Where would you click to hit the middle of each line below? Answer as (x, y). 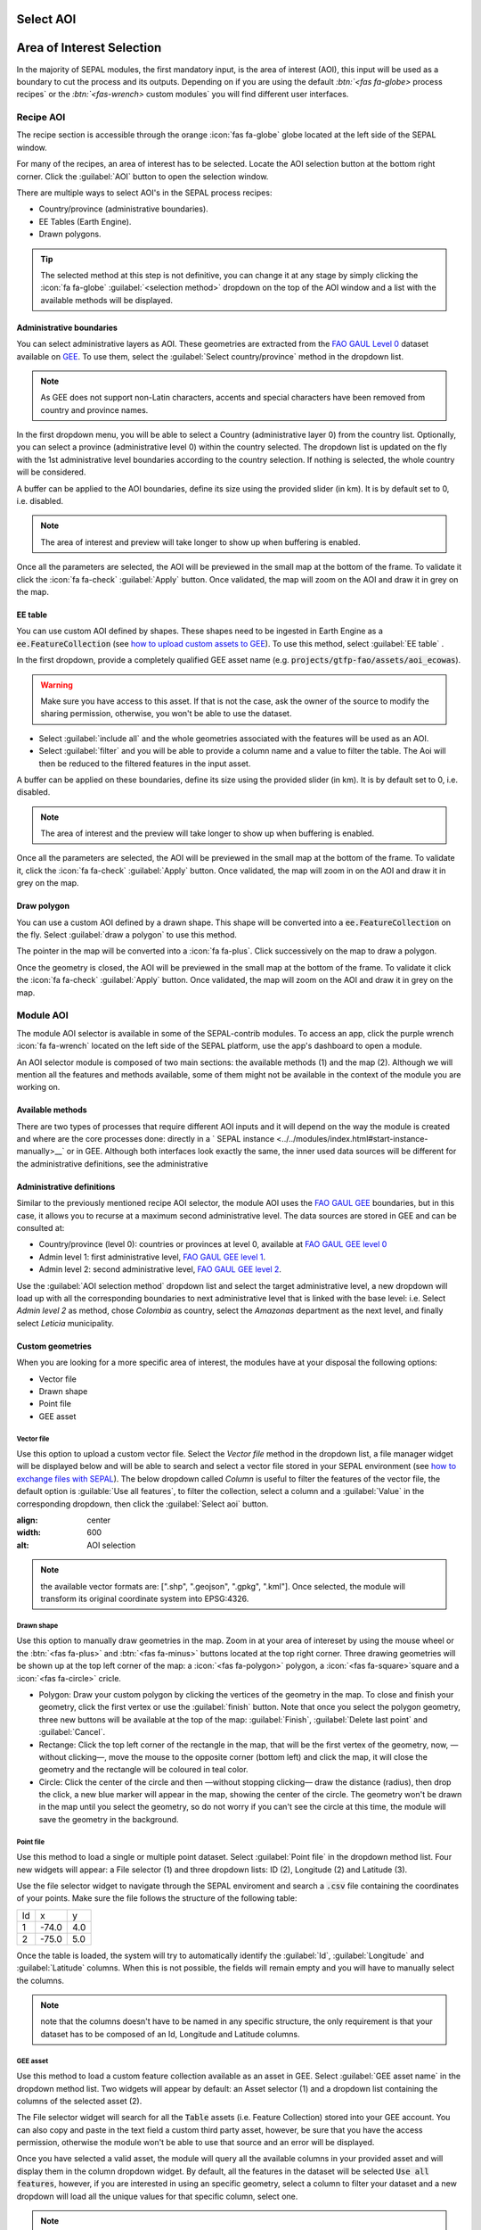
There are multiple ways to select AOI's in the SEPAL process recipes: (144, 193)
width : (29, 1532)
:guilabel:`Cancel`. (72, 1732)
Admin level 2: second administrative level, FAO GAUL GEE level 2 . (160, 1269)
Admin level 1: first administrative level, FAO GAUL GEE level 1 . (152, 1257)
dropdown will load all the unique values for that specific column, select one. (157, 2196)
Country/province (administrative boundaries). (123, 209)
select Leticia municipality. (65, 1323)
